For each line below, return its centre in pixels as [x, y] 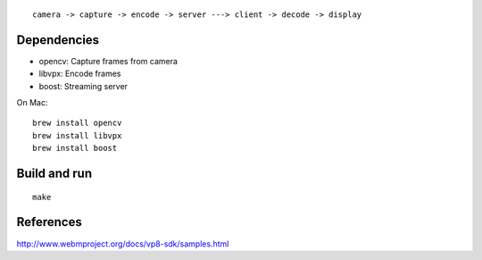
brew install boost [75, 148]
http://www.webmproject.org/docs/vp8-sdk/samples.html [123, 243]
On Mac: [32, 103]
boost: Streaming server [83, 86]
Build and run [54, 174]
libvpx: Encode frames [80, 74]
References [49, 222]
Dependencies [58, 40]
